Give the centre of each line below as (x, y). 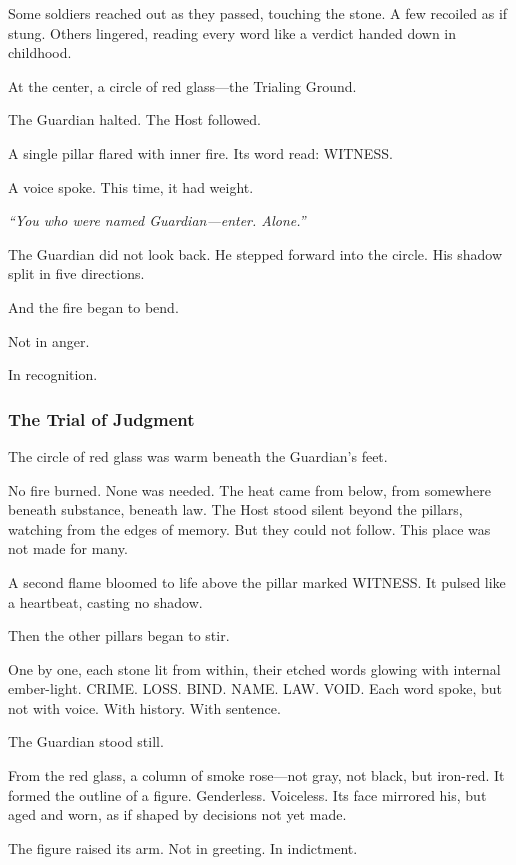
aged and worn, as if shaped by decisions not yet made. (177, 814)
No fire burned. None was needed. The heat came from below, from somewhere (249, 489)
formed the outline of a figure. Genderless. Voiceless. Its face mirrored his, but (247, 794)
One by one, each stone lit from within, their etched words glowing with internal (254, 668)
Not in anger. (49, 340)
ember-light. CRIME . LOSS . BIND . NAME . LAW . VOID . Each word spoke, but (255, 688)
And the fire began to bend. (93, 306)
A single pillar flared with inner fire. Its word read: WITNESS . (200, 152)
